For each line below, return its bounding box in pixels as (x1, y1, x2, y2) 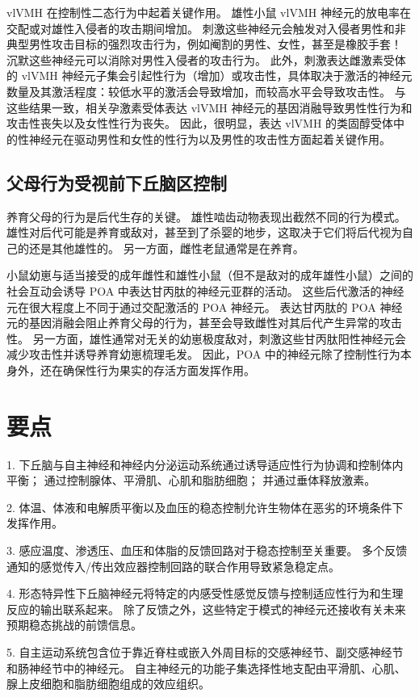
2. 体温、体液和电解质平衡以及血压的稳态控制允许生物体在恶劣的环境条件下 (6, 498, 404, 515)
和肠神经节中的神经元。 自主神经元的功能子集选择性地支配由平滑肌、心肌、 (6, 659, 406, 676)
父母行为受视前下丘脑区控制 (6, 170, 227, 195)
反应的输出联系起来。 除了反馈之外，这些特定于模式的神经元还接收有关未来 (6, 600, 406, 617)
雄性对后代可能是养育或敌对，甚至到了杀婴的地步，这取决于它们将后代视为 (6, 224, 402, 241)
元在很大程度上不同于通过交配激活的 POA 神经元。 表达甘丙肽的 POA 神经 (6, 298, 403, 315)
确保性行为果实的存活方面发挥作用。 (62, 361, 255, 378)
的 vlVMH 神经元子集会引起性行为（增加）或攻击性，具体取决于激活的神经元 (6, 67, 413, 84)
